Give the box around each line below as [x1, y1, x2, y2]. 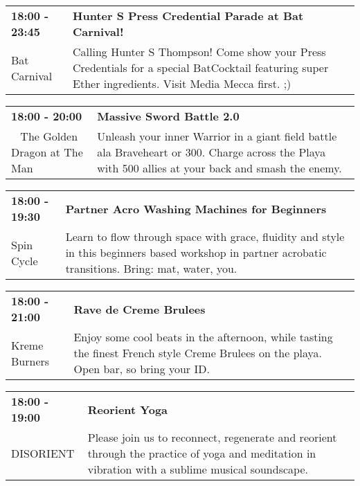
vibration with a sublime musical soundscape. [87, 461, 308, 477]
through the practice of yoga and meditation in [87, 445, 316, 461]
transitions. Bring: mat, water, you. [65, 260, 237, 276]
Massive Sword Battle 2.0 [97, 108, 240, 124]
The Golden [20, 128, 78, 144]
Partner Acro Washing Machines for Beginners [65, 200, 327, 217]
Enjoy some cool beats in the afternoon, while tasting [73, 329, 333, 345]
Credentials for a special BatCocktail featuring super [73, 60, 329, 75]
